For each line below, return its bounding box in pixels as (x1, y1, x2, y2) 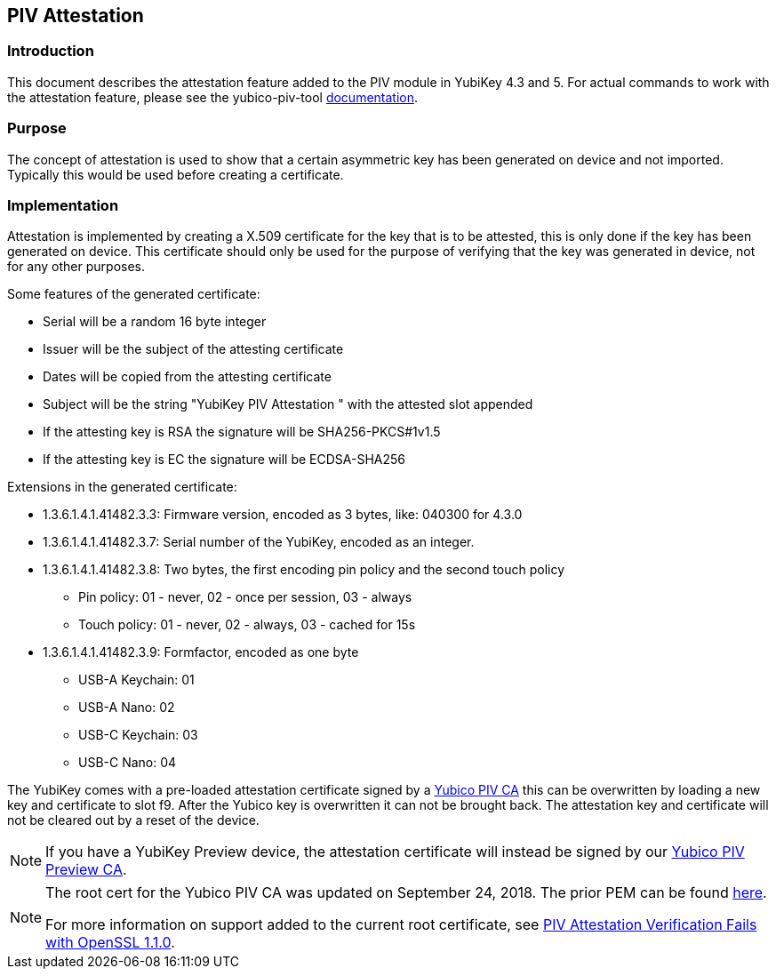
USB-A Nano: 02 (78, 700, 175, 716)
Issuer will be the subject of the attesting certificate (43, 341, 344, 357)
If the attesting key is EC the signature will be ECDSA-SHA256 (43, 452, 406, 468)
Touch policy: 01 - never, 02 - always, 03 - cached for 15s (78, 617, 416, 633)
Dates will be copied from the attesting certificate (43, 369, 332, 385)
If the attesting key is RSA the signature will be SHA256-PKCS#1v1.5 (43, 424, 441, 440)
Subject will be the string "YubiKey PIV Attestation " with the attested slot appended (43, 396, 533, 412)
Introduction (7, 42, 94, 60)
